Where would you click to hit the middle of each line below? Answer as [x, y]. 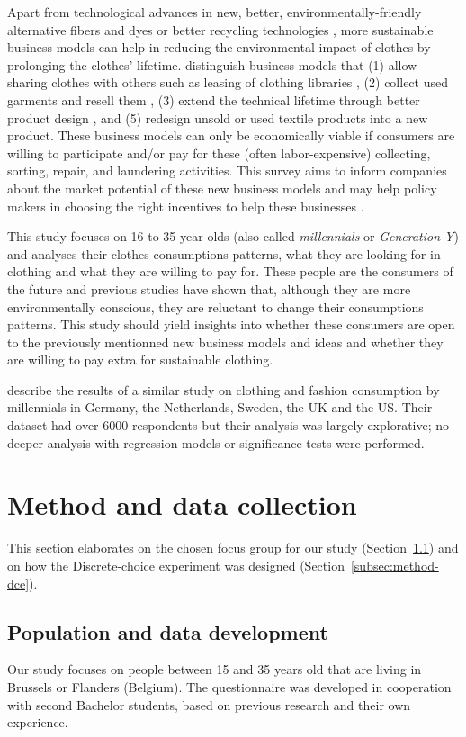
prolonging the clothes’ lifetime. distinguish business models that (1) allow [212, 64]
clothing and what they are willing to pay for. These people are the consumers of [230, 271]
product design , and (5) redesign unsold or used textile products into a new [218, 117]
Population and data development [168, 631]
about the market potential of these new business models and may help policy [222, 188]
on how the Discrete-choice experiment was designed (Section [176, 565]
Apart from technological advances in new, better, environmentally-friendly [215, 12]
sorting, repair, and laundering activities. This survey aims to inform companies [227, 171]
